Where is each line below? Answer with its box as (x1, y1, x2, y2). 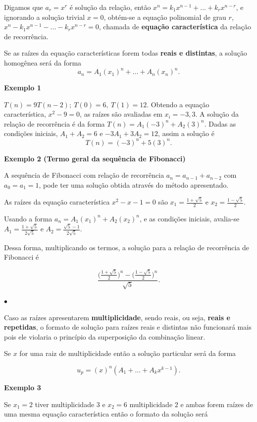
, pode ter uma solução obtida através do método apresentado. (39, 179, 229, 190)
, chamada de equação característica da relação (99, 21, 252, 32)
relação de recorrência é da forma (4, 118, 105, 129)
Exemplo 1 (4, 82, 41, 93)
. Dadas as (204, 118, 236, 129)
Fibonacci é (4, 252, 39, 262)
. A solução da (195, 109, 239, 119)
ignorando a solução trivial (4, 11, 85, 22)
